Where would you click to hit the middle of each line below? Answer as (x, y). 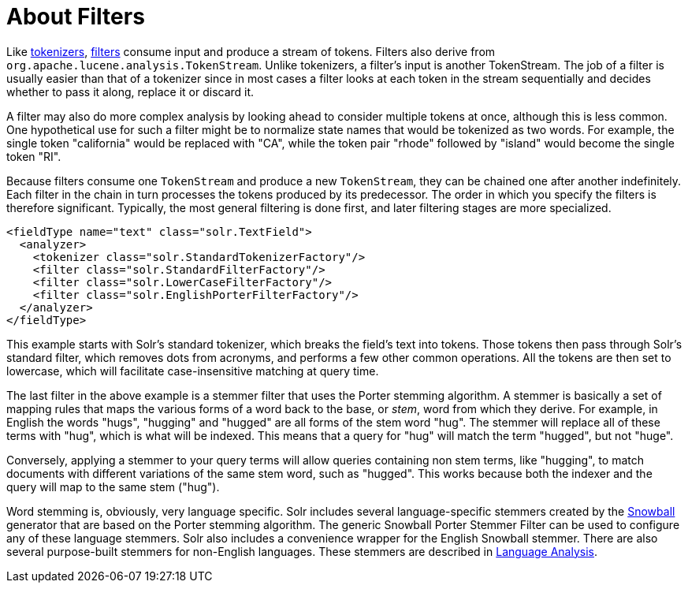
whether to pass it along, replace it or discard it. (130, 91)
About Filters (76, 17)
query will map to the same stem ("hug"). (113, 486)
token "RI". (34, 156)
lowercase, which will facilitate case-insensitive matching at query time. (193, 371)
